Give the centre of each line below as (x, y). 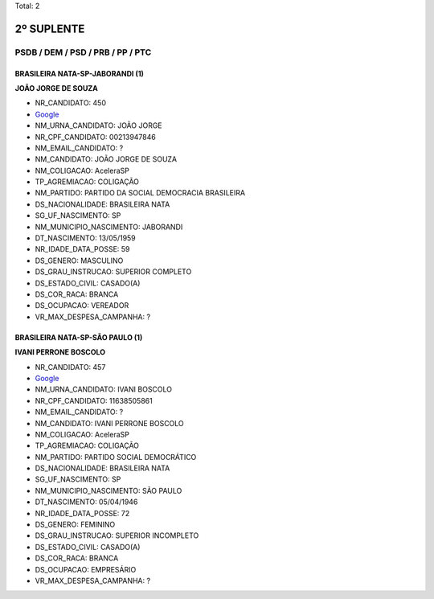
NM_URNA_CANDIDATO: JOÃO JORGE (98, 125)
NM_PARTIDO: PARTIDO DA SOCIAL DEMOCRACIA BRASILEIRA (140, 193)
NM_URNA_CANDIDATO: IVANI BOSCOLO (104, 389)
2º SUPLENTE (50, 29)
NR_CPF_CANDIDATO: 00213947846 (95, 137)
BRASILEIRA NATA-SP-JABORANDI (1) (80, 73)
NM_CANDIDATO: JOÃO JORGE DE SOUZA (106, 159)
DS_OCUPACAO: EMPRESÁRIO (86, 569)
